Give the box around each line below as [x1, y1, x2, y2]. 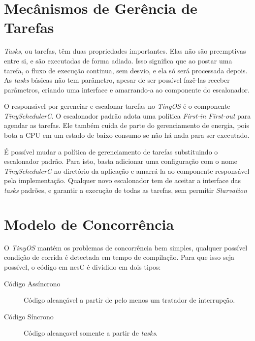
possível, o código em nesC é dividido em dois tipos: [4, 261, 161, 272]
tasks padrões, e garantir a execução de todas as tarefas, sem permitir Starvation [4, 185, 247, 195]
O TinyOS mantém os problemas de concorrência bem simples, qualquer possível [4, 242, 248, 252]
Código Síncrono [4, 311, 54, 321]
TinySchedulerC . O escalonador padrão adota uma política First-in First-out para [4, 110, 251, 121]
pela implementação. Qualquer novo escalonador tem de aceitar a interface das [4, 175, 241, 186]
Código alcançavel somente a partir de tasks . [24, 328, 158, 338]
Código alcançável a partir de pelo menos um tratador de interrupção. [24, 295, 235, 305]
